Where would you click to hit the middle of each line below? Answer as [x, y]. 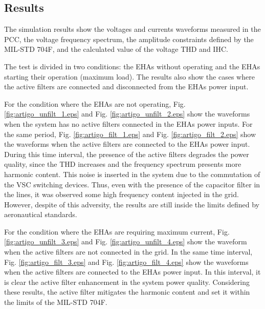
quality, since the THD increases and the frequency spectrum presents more [123, 164]
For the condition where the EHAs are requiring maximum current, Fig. [117, 231]
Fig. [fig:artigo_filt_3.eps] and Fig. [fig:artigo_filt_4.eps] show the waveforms [126, 262]
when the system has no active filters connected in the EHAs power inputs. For [128, 123]
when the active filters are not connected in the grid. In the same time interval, [128, 252]
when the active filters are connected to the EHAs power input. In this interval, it [132, 272]
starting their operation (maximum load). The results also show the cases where [129, 76]
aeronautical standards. [41, 214]
